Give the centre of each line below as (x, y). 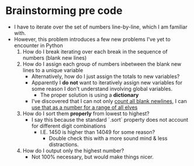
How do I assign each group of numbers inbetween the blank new (102, 64)
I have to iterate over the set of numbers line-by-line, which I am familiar (101, 27)
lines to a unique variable (53, 70)
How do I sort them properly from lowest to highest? (86, 113)
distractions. (64, 144)
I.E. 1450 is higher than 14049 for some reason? (98, 132)
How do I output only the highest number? (73, 150)
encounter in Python (39, 45)
